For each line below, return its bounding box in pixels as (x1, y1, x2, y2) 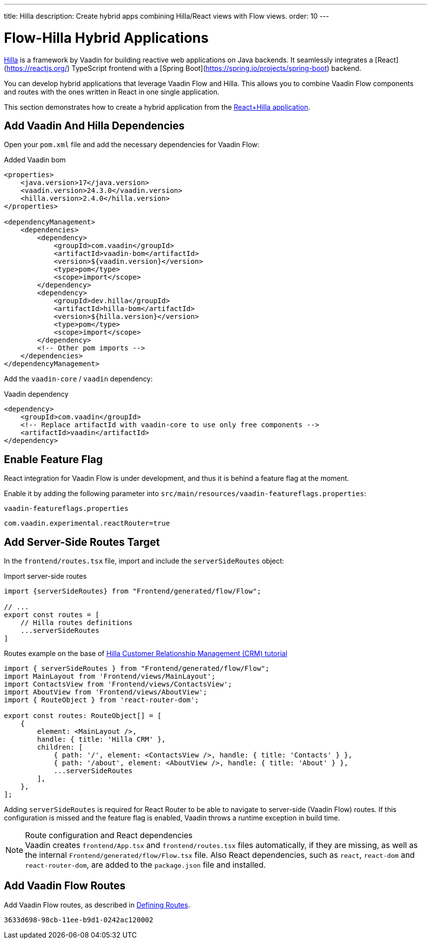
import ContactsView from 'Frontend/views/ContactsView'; (4, 680, 232, 689)
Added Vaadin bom (4, 156, 66, 164)
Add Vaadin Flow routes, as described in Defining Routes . (4, 900, 190, 909)
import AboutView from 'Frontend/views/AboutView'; (4, 688, 208, 696)
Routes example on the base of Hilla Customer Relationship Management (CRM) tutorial (4, 649, 287, 658)
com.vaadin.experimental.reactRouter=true (4, 519, 170, 528)
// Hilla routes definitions (20, 619, 133, 627)
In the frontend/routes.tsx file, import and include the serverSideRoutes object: (4, 557, 284, 566)
